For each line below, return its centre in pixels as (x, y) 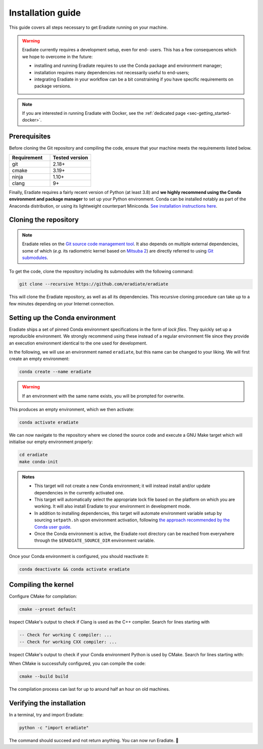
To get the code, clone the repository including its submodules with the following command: (101, 271)
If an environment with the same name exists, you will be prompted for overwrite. (103, 396)
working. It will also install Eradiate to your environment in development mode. (113, 506)
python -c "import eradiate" (54, 728)
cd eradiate (34, 455)
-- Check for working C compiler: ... (66, 635)
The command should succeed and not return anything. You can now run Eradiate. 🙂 (94, 740)
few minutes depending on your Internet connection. (62, 303)
